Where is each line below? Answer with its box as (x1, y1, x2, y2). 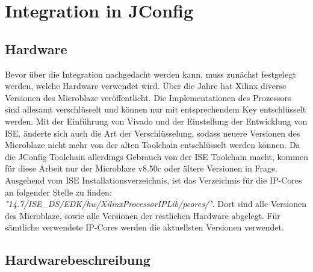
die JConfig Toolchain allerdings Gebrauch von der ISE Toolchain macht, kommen (5, 150, 308, 162)
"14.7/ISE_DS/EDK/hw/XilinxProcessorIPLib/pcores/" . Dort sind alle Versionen (5, 197, 307, 210)
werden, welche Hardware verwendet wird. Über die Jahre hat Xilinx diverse (5, 79, 287, 92)
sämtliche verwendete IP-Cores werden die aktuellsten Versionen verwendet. (5, 221, 284, 233)
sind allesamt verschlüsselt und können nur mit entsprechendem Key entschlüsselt (5, 103, 306, 116)
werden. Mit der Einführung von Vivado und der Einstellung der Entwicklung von (5, 114, 308, 127)
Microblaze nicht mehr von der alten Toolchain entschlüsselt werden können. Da (5, 138, 300, 151)
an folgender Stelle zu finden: (5, 185, 112, 198)
